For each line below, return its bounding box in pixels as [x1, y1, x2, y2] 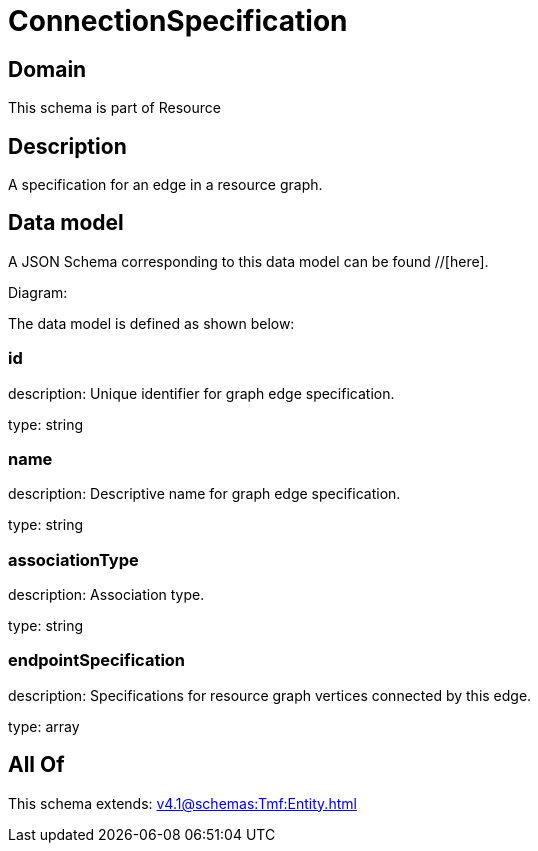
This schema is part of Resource [8, 99, 221, 117]
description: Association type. [8, 586, 205, 604]
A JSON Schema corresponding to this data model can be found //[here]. [8, 252, 489, 270]
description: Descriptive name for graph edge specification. [8, 485, 401, 503]
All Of [8, 752, 65, 778]
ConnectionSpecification [8, 4, 348, 38]
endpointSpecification [8, 650, 186, 671]
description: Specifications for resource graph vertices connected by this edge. [8, 686, 532, 704]
